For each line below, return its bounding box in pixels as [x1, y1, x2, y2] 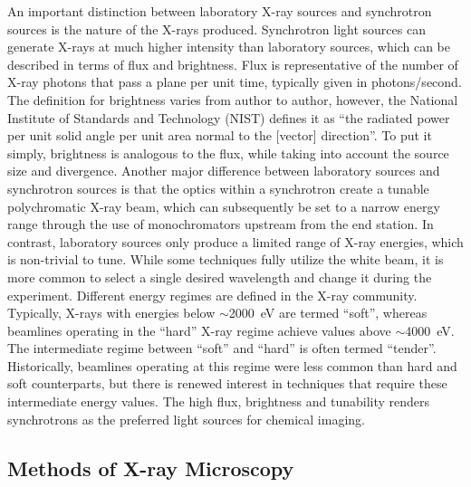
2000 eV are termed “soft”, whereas [228, 303, 428, 322]
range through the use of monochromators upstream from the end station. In [7, 215, 434, 234]
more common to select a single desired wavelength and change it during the [7, 267, 432, 286]
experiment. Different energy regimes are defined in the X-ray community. [7, 285, 418, 304]
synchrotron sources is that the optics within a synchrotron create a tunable [7, 178, 429, 197]
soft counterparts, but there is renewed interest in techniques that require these [7, 374, 447, 393]
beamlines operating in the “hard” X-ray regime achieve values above [7, 320, 391, 339]
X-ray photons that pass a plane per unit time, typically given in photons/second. [7, 72, 462, 91]
